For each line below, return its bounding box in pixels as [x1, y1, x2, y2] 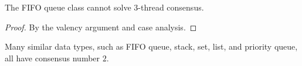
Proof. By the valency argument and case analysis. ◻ [5, 20, 197, 33]
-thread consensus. [138, 1, 204, 13]
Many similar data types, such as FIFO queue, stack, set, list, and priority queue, [5, 40, 298, 53]
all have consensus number [5, 51, 100, 64]
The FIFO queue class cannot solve [5, 1, 131, 13]
